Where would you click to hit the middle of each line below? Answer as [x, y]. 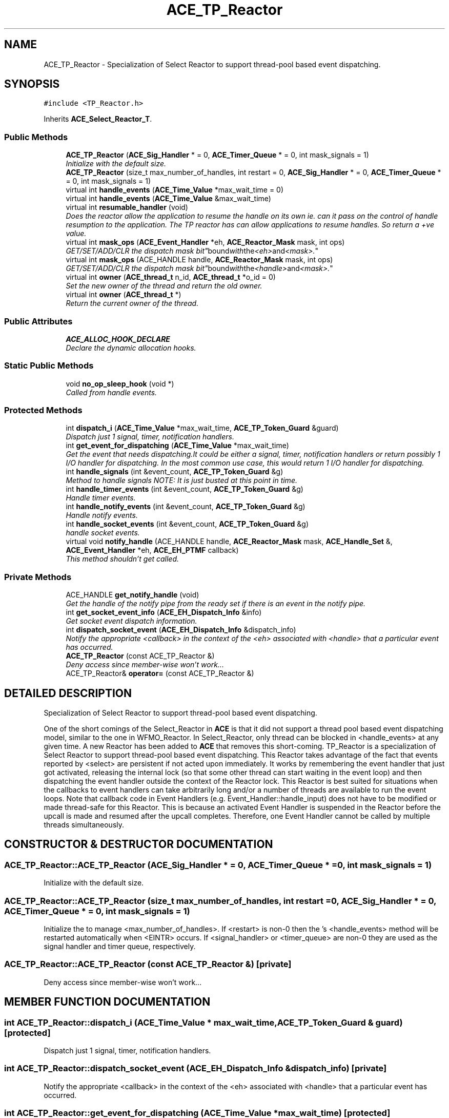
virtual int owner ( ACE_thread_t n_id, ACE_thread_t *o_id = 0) [171, 277]
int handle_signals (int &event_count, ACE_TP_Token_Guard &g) [175, 472]
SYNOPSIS [32, 84]
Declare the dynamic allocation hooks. [131, 348]
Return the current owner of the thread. [132, 303]
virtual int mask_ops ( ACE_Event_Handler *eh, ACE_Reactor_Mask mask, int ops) [205, 242]
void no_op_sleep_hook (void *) [120, 383]
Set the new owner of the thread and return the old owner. [164, 286]
